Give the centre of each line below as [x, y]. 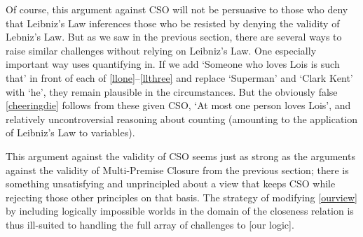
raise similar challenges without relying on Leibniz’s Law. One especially [161, 50]
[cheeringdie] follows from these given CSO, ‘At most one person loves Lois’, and [178, 105]
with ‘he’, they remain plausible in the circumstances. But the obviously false [172, 91]
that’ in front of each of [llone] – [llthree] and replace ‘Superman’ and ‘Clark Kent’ [179, 77]
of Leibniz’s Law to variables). [70, 132]
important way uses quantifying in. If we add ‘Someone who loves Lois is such [173, 64]
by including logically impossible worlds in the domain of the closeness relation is [180, 211]
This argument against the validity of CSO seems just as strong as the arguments [180, 156]
